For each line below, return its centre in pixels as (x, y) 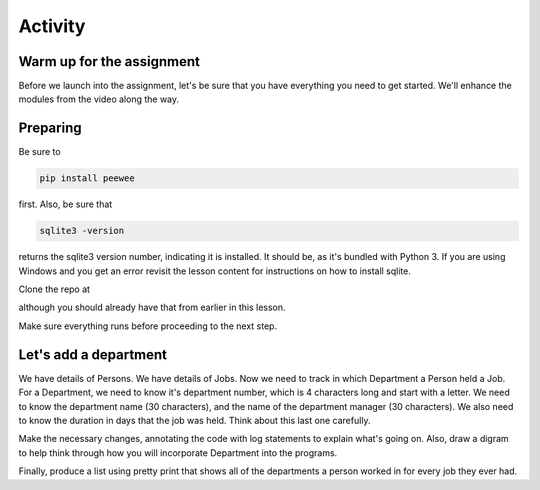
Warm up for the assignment (109, 61)
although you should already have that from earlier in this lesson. (152, 307)
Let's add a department (93, 354)
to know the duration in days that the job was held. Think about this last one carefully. (194, 420)
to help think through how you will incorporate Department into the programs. (178, 452)
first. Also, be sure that (65, 204)
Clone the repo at (54, 289)
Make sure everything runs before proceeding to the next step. (148, 326)
